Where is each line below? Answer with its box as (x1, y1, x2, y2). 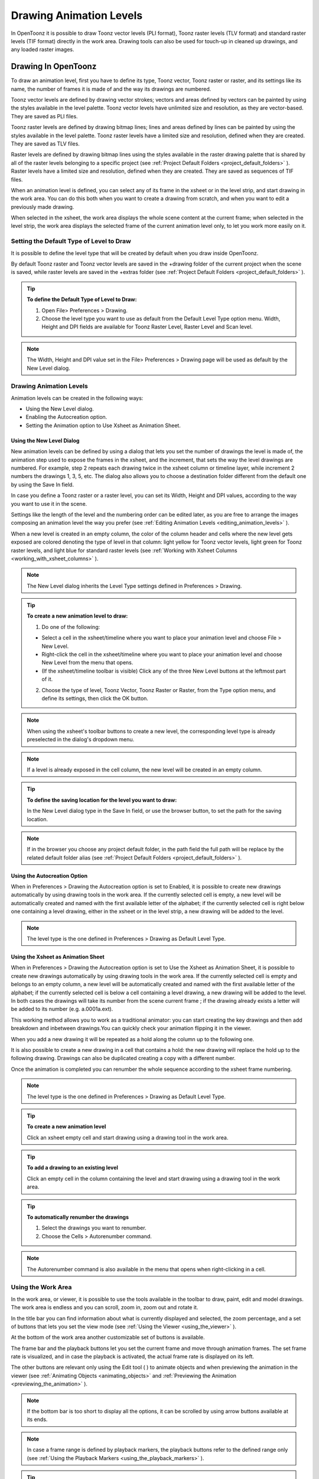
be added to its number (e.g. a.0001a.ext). (11, 1006, 113, 1013)
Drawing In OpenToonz (11, 62, 97, 72)
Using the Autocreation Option (11, 872, 88, 879)
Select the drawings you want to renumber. (41, 1225, 147, 1232)
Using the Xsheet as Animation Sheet (11, 953, 105, 961)
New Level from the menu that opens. (41, 659, 134, 666)
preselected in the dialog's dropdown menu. (27, 736, 135, 743)
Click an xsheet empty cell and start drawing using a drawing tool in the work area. (27, 1134, 229, 1141)
